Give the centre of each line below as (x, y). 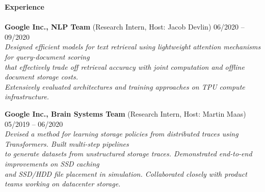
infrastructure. (27, 97)
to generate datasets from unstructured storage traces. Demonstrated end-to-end (128, 154)
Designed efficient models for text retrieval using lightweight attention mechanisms (133, 47)
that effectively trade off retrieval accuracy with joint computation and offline (125, 66)
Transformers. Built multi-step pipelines (67, 143)
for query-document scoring (47, 56)
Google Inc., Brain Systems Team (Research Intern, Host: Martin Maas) (125, 113)
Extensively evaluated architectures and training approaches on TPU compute (125, 86)
